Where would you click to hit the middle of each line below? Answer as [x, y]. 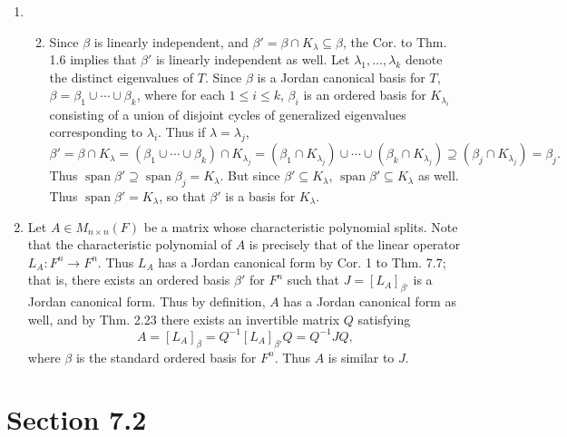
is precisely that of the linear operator [355, 244]
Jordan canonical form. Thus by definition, [147, 301]
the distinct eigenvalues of [122, 77]
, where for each [181, 95]
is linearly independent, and [171, 41]
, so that [182, 195]
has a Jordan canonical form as [370, 301]
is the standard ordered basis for [166, 357]
